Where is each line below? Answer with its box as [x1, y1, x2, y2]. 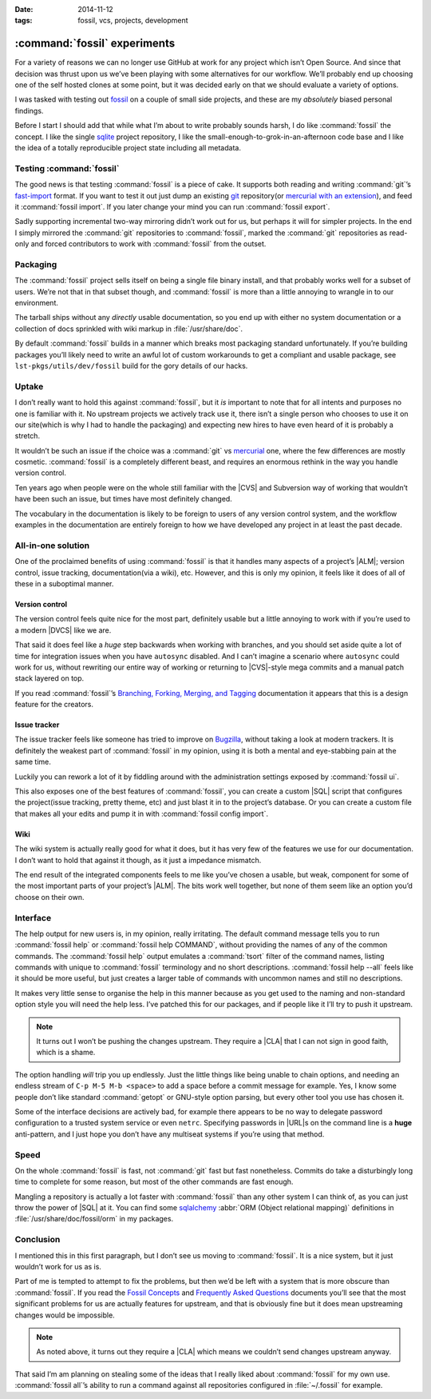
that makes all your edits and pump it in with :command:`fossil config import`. [14, 809, 269, 818]
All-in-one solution [14, 540, 90, 551]
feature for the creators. [14, 700, 93, 709]
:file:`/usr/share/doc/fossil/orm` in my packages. [14, 1214, 174, 1224]
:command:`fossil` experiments [14, 37, 176, 50]
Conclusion [14, 1234, 61, 1245]
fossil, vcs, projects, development [77, 16, 188, 26]
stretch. [14, 431, 40, 441]
